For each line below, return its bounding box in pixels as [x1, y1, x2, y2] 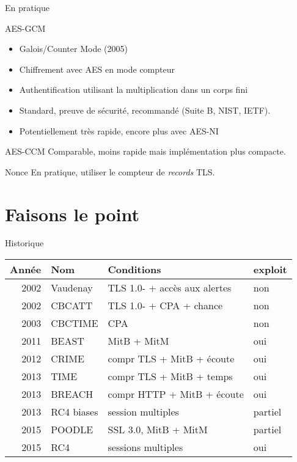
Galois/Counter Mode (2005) [19, 42, 128, 55]
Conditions [108, 262, 161, 277]
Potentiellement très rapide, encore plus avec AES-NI [19, 124, 219, 137]
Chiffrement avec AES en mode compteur [19, 62, 175, 75]
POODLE [51, 422, 94, 437]
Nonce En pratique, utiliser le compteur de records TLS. [5, 165, 215, 178]
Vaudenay [51, 280, 93, 295]
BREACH [51, 387, 94, 402]
